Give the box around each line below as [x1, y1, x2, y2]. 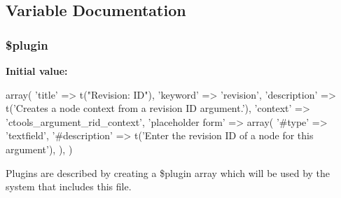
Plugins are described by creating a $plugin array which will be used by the [6, 165, 330, 180]
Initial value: [6, 64, 68, 78]
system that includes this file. [6, 179, 132, 194]
